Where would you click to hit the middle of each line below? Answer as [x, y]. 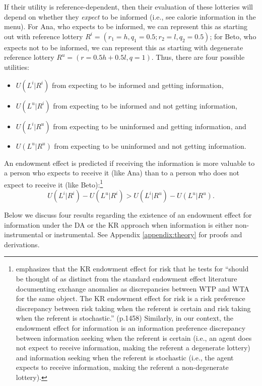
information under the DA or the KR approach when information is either [119, 224]
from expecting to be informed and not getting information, [145, 105]
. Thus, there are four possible [198, 57]
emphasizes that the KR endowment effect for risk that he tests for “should [132, 269]
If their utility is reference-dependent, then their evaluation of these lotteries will [128, 7]
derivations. [22, 244]
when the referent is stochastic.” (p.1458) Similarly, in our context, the [125, 318]
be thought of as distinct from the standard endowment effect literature [126, 278]
